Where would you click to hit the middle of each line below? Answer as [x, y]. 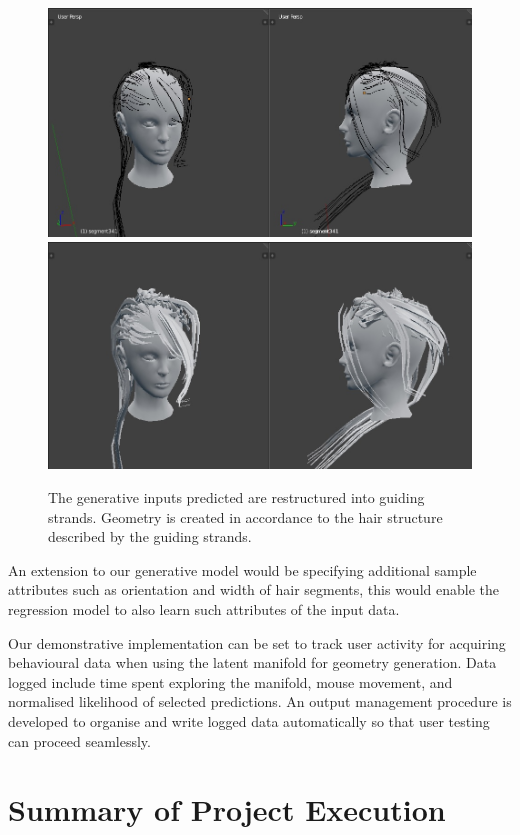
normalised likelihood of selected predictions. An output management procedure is [260, 701]
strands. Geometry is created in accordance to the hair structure [245, 516]
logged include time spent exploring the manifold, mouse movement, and [230, 681]
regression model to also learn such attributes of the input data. [204, 608]
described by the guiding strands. [150, 536]
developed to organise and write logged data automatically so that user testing [249, 720]
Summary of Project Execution [227, 809]
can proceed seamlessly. [79, 740]
